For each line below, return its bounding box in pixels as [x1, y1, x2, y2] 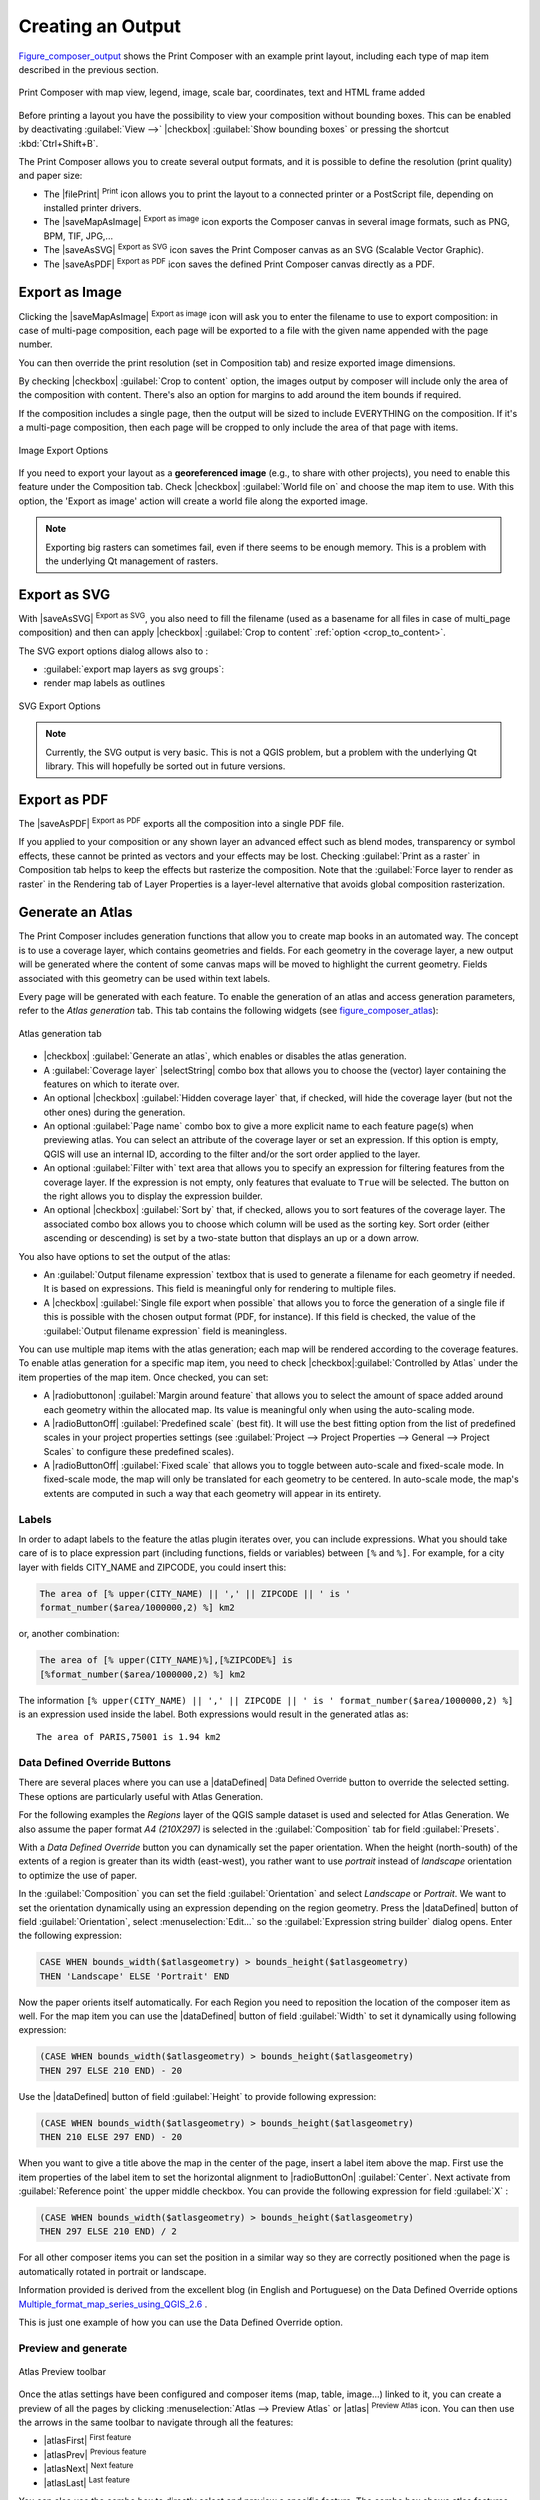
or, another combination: [18, 1628, 120, 1640]
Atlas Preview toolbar [18, 2365, 107, 2377]
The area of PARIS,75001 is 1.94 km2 [36, 1731, 222, 1743]
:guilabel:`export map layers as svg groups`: [43, 663, 225, 675]
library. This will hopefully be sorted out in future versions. [45, 760, 286, 772]
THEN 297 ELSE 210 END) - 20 [39, 2065, 183, 2076]
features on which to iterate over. [43, 1078, 180, 1090]
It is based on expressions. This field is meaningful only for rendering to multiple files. [43, 1283, 397, 1295]
